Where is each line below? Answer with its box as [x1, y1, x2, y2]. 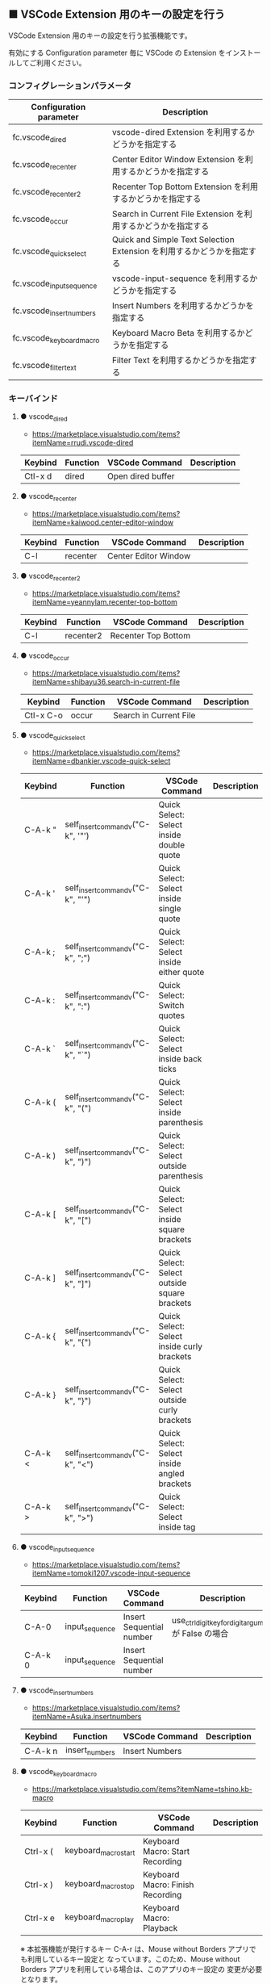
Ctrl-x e [23, 1912, 55, 1923]
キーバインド [8, 393, 58, 404]
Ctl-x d [23, 471, 52, 482]
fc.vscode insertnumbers [12, 305, 97, 317]
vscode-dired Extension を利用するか [111, 127, 256, 138]
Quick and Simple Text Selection [111, 234, 236, 245]
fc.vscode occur [12, 213, 69, 226]
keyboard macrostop [65, 1878, 135, 1891]
